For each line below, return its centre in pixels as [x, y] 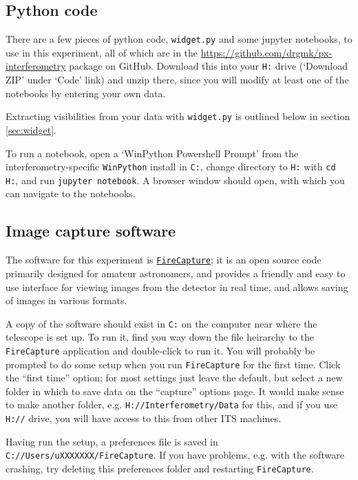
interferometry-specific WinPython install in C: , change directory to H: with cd [171, 167]
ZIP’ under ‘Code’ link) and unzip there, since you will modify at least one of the [177, 80]
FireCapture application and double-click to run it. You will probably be [160, 350]
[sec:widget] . [31, 129]
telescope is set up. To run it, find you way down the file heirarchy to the [160, 337]
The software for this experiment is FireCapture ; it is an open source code [164, 260]
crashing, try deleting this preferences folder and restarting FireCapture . [160, 468]
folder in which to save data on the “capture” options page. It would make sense [175, 391]
